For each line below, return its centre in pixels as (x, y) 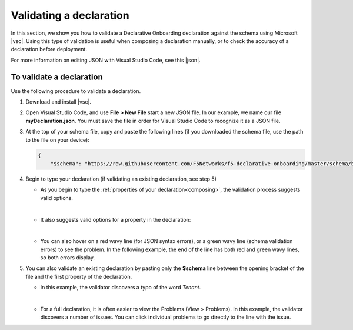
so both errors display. (68, 258)
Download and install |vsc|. (58, 102)
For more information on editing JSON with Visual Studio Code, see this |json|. (106, 60)
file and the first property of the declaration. (79, 276)
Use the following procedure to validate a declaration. (76, 91)
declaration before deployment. (49, 49)
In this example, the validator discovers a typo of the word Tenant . (121, 288)
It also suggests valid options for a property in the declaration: (116, 219)
